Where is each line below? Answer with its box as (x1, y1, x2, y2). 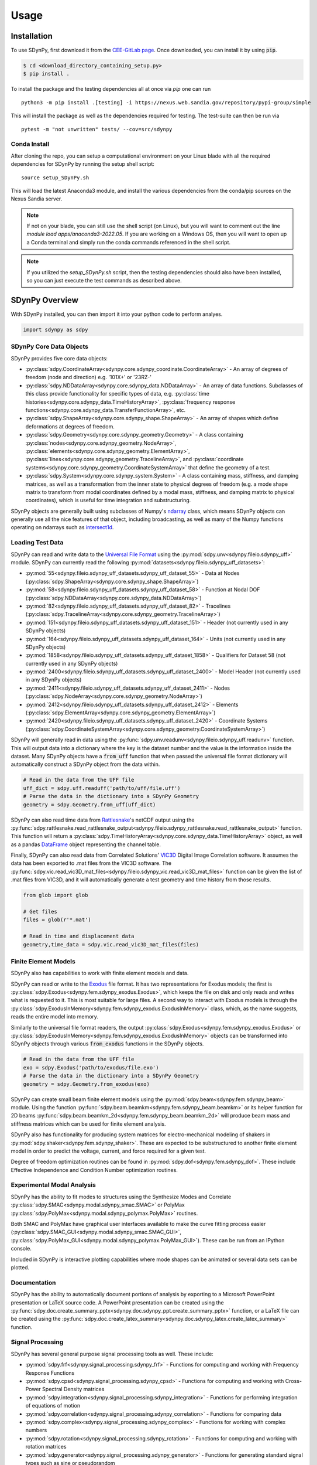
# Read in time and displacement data (23, 933, 135, 940)
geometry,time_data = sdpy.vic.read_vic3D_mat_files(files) (23, 941, 199, 948)
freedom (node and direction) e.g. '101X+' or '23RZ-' (25, 374, 152, 381)
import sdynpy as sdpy (23, 326, 88, 333)
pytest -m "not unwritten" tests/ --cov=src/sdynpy (21, 126, 173, 132)
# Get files (23, 908, 58, 915)
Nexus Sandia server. (11, 195, 63, 202)
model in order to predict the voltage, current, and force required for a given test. (11, 1147, 206, 1154)
